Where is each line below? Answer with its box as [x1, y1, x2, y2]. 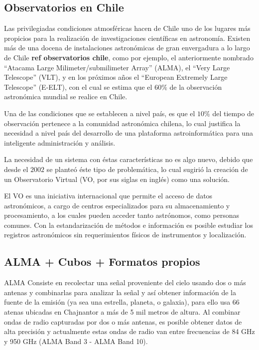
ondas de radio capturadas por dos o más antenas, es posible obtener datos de [4, 316, 242, 327]
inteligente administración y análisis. [4, 137, 116, 148]
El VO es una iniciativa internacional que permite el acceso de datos [4, 190, 213, 201]
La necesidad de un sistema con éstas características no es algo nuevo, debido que [4, 154, 253, 165]
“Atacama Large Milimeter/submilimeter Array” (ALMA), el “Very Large [4, 62, 230, 72]
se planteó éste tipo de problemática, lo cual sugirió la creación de [46, 164, 248, 174]
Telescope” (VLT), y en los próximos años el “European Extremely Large [4, 72, 228, 82]
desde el [4, 164, 28, 174]
